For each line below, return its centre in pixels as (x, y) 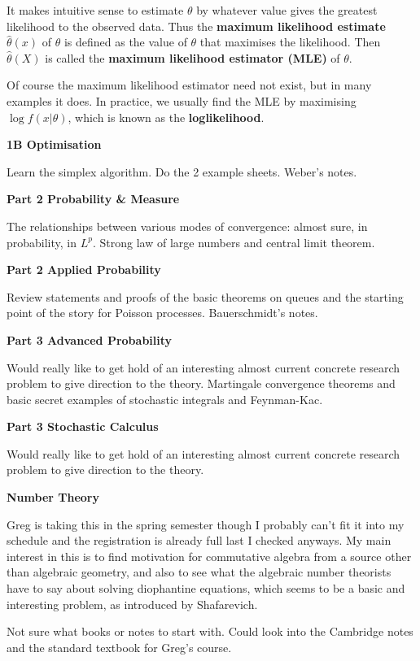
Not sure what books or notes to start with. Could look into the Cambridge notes (210, 631)
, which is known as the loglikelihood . (166, 117)
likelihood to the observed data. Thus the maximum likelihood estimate (196, 26)
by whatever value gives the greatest (287, 10)
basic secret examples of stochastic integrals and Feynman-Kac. (165, 399)
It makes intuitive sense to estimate (95, 10)
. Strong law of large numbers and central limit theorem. (234, 242)
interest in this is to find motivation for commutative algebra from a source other (209, 556)
